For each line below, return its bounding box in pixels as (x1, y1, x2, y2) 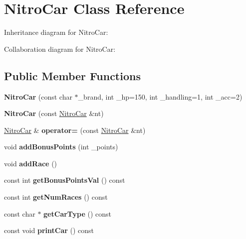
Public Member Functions (4, 68, 141, 83)
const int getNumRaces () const (4, 192, 108, 202)
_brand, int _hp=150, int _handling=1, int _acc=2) (78, 91, 243, 102)
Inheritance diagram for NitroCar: (4, 27, 108, 37)
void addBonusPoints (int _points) (4, 141, 118, 152)
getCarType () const (43, 208, 112, 219)
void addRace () (4, 158, 57, 168)
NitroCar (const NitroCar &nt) (4, 108, 104, 119)
